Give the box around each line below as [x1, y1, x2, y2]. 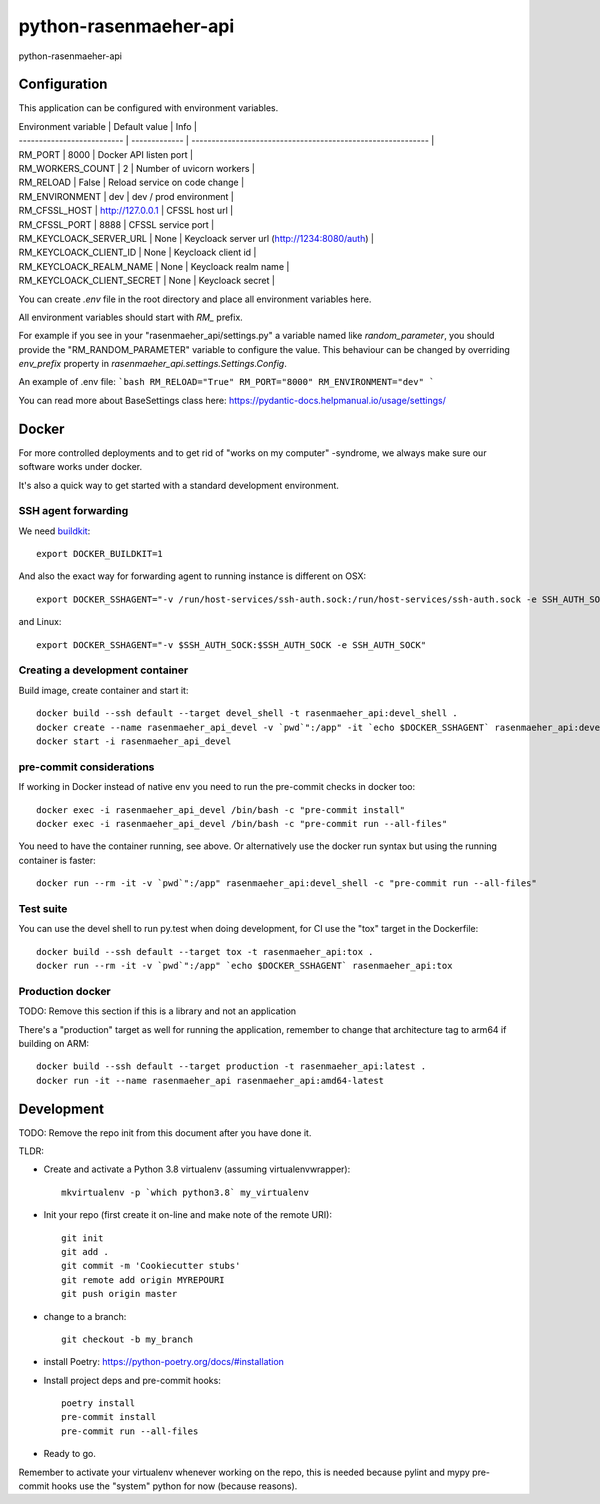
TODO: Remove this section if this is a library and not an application [18, 1005, 297, 1017]
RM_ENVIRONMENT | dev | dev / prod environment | [18, 190, 235, 202]
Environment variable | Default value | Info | [18, 120, 197, 132]
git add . [61, 1246, 109, 1257]
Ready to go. [43, 1448, 97, 1460]
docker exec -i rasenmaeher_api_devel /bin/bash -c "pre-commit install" [36, 804, 406, 815]
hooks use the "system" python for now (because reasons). [51, 1480, 298, 1492]
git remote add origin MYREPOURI [61, 1274, 225, 1285]
